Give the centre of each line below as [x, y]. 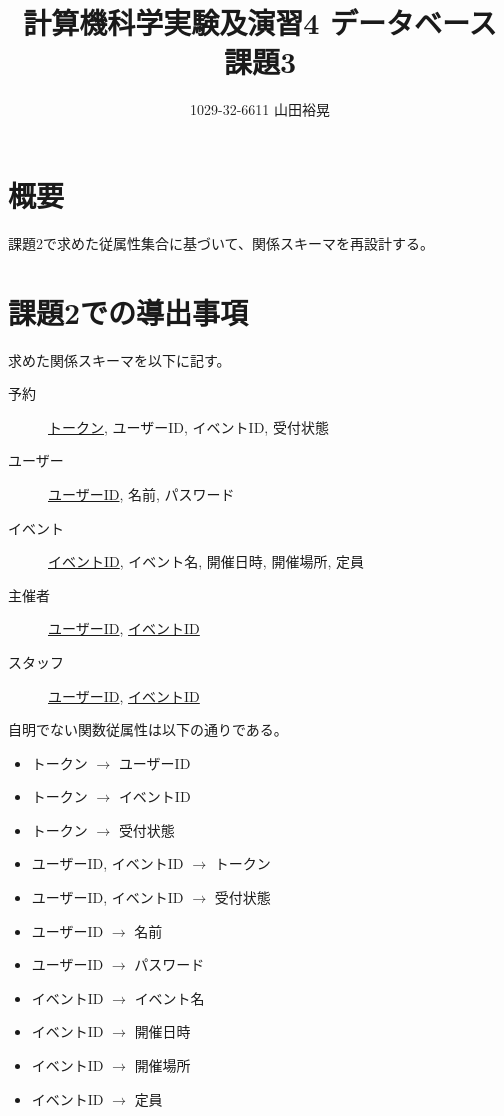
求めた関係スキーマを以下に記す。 [119, 359]
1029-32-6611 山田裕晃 [260, 109]
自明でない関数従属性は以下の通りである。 [148, 729]
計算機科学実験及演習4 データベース [260, 22]
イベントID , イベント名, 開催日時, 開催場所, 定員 [206, 561]
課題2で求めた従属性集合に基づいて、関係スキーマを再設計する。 [221, 242]
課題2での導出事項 [128, 311]
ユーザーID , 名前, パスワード [141, 493]
